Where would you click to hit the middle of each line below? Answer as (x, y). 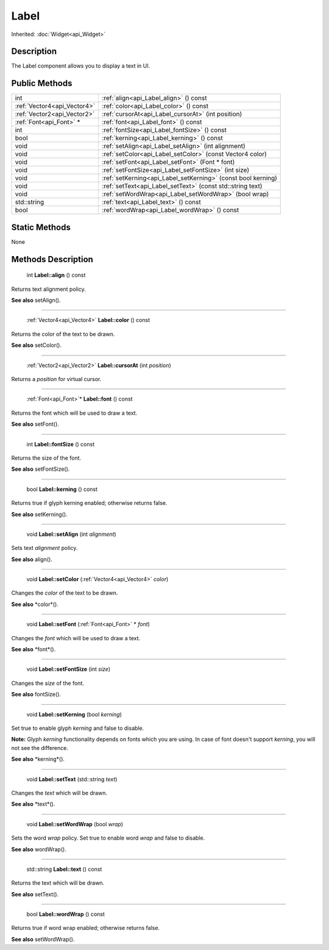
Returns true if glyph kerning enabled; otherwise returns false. (89, 503)
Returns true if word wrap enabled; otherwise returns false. (86, 928)
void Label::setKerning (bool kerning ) (74, 714)
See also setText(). (35, 894)
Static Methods (41, 227)
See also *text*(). (33, 804)
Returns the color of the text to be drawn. (63, 334)
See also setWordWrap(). (43, 939)
